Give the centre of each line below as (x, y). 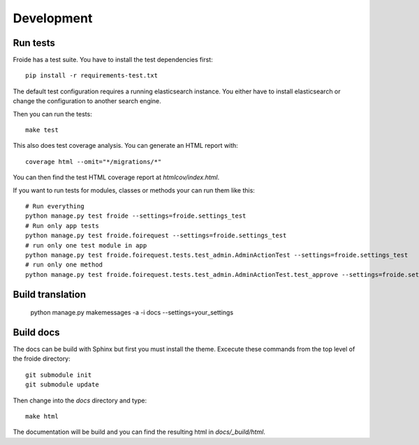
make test (42, 130)
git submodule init (59, 375)
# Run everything (55, 206)
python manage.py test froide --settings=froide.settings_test (136, 216)
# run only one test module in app (86, 245)
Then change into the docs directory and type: (80, 400)
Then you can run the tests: (52, 114)
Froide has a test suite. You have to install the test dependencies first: (113, 60)
